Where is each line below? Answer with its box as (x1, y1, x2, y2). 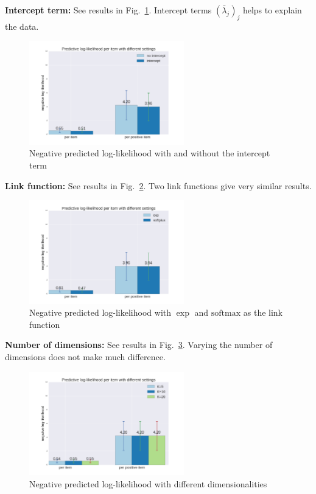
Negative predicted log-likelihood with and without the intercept (29, 147, 270, 159)
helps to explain (242, 4, 302, 16)
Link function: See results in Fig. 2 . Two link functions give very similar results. (5, 179, 312, 192)
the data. (5, 19, 39, 32)
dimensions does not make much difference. (5, 350, 166, 363)
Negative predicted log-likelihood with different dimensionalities (29, 477, 267, 490)
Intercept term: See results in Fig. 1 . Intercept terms (5, 4, 212, 16)
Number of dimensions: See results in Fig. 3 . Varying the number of (5, 338, 273, 351)
